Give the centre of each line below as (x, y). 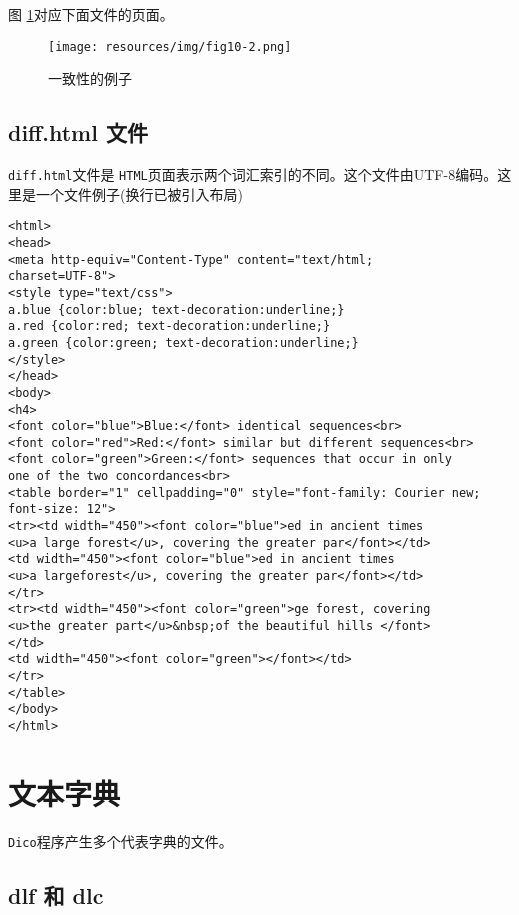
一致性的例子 (90, 78)
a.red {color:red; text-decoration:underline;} (169, 326)
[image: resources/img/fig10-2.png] (170, 46)
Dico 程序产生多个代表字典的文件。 (120, 840)
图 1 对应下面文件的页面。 (91, 14)
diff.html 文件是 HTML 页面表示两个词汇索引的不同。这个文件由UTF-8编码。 (253, 174)
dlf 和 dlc (56, 894)
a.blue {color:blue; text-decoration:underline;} (176, 309)
